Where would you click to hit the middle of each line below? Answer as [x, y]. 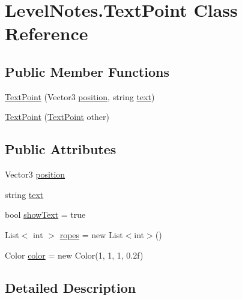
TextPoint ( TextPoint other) [57, 117]
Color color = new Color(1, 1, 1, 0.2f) [74, 255]
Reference [47, 33]
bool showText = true [45, 214]
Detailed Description [71, 287]
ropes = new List [91, 234]
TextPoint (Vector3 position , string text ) [80, 96]
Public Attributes [61, 149]
